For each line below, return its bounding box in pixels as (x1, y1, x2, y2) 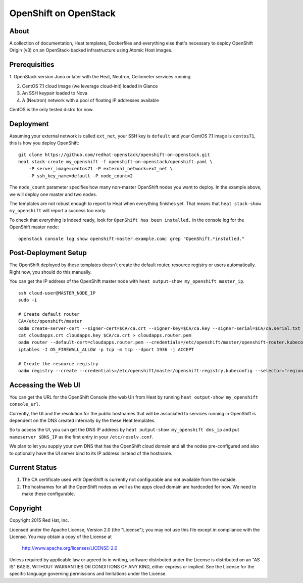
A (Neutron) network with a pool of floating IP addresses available (22, 97, 159, 103)
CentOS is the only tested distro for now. (9, 106, 94, 112)
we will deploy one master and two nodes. (9, 191, 97, 197)
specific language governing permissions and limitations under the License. (9, 571, 167, 577)
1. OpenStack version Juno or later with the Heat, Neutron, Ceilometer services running (9, 74, 191, 80)
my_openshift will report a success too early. (9, 208, 107, 214)
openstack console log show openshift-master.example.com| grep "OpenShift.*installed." (18, 235, 245, 241)
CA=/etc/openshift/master (18, 318, 83, 324)
